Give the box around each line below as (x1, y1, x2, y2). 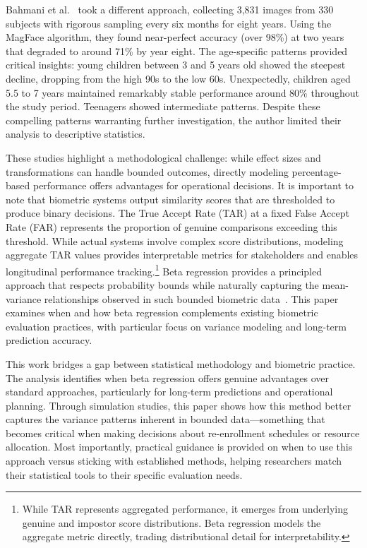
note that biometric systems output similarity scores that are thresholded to (6, 191, 335, 206)
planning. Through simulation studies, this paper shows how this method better (6, 398, 351, 412)
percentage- (291, 164, 342, 179)
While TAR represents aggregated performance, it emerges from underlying (22, 501, 348, 516)
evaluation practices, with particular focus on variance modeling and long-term (6, 318, 347, 333)
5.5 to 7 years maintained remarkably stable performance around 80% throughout (6, 85, 359, 100)
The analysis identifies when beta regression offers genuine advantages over (6, 370, 329, 385)
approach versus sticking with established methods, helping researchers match (6, 453, 342, 468)
